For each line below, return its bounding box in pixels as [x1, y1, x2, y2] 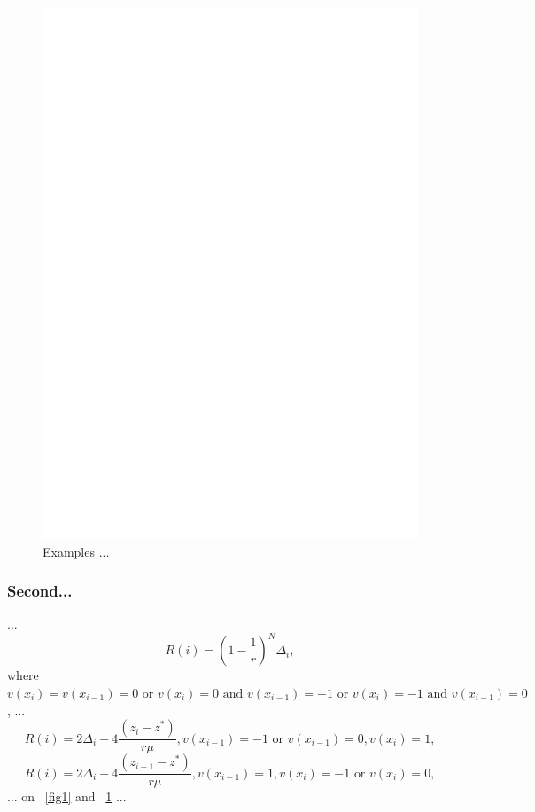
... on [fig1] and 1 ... [7, 787, 127, 806]
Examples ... [43, 542, 110, 560]
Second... [7, 580, 73, 602]
